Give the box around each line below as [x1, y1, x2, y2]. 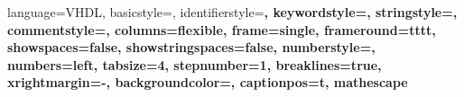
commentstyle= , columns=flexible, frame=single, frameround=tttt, [7, 20, 436, 39]
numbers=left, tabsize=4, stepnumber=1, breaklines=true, [7, 55, 382, 74]
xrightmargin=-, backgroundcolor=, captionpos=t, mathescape [7, 73, 408, 92]
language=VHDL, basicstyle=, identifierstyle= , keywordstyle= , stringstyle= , [7, 3, 458, 21]
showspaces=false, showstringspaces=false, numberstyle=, [7, 38, 376, 57]
